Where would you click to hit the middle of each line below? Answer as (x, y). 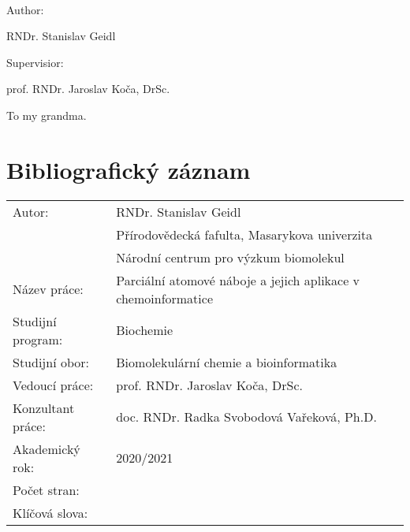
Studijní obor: (51, 362)
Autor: (31, 211)
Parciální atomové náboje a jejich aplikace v (238, 280)
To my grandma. (47, 115)
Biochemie (145, 330)
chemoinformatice (165, 298)
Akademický (47, 448)
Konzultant (44, 407)
